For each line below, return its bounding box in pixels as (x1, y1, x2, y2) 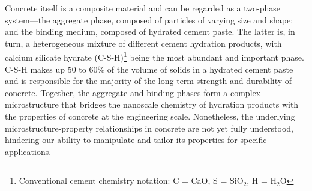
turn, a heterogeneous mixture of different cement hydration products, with (5, 37, 282, 49)
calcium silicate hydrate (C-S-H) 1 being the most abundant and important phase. (5, 49, 304, 64)
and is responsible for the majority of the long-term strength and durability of (5, 74, 292, 87)
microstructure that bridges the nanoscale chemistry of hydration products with (5, 98, 299, 111)
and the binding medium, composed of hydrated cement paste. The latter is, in (5, 25, 295, 38)
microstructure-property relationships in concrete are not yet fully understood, (5, 121, 293, 134)
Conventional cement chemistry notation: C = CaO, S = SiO (19, 174, 244, 187)
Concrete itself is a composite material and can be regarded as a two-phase (5, 2, 280, 14)
